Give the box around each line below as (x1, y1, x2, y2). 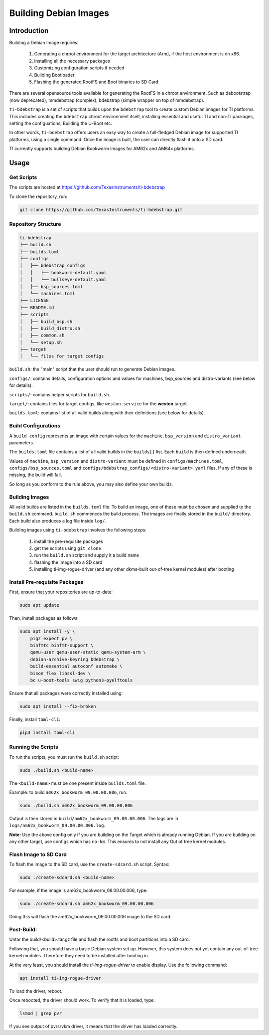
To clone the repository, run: (9, 193, 67, 199)
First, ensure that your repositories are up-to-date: (9, 589, 113, 595)
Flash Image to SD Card (9, 851, 67, 858)
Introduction (9, 26, 49, 35)
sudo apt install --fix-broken (19, 703, 97, 709)
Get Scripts (9, 173, 37, 180)
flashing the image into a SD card (34, 559, 103, 565)
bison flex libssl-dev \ (30, 671, 91, 676)
